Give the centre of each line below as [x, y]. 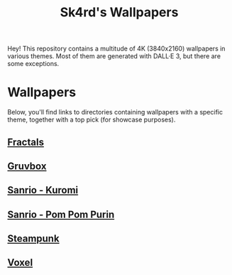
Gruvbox [27, 166]
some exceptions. [33, 64]
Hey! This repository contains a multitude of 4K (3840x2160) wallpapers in [116, 49]
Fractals [26, 142]
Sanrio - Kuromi [43, 190]
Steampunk [33, 239]
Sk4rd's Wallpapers [119, 12]
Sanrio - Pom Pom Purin [61, 214]
